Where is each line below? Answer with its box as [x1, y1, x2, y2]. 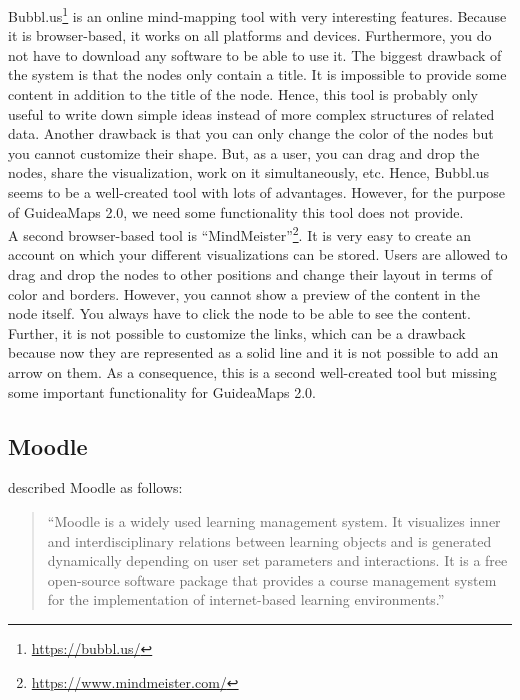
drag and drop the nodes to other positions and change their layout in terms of [8, 264, 492, 285]
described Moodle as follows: [8, 477, 183, 498]
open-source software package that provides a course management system [47, 569, 497, 590]
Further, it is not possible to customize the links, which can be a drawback [8, 322, 466, 343]
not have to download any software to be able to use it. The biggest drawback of [8, 44, 502, 65]
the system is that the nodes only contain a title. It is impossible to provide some [8, 64, 507, 85]
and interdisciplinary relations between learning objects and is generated [47, 530, 492, 551]
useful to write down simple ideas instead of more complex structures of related [8, 103, 495, 124]
